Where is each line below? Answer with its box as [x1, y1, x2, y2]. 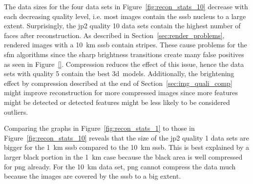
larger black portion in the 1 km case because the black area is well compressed [4, 151, 243, 162]
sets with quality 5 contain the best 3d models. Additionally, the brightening [4, 68, 234, 79]
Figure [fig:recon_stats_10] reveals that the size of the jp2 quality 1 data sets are [4, 132, 249, 143]
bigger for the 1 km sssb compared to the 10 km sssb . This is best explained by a [4, 142, 250, 152]
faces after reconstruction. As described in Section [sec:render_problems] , [4, 30, 225, 40]
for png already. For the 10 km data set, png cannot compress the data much [4, 161, 236, 171]
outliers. [4, 106, 28, 117]
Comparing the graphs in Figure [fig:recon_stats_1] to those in [4, 123, 195, 133]
